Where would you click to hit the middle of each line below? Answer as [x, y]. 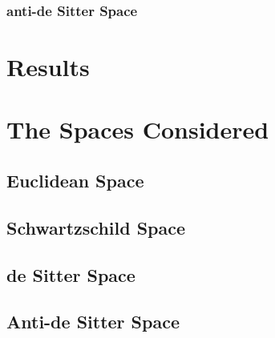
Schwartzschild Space [96, 227]
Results [48, 67]
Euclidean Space [75, 180]
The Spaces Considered [138, 129]
